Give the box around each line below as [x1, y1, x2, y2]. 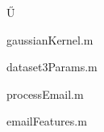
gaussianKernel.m [6, 31, 94, 48]
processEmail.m [6, 85, 84, 102]
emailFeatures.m [6, 113, 87, 130]
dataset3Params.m [6, 58, 98, 75]
